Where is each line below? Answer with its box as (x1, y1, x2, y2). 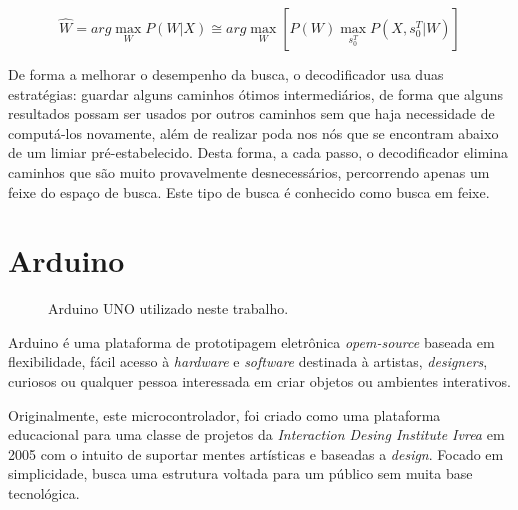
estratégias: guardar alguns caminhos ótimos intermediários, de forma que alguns (8, 83, 504, 104)
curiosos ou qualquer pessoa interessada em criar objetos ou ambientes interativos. (8, 371, 511, 392)
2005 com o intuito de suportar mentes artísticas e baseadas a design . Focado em (8, 443, 504, 464)
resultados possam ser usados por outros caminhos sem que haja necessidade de (8, 103, 495, 124)
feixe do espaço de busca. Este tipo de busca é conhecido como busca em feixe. (8, 181, 490, 202)
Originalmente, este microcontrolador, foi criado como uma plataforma (8, 404, 441, 425)
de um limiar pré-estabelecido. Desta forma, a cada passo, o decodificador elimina (8, 142, 508, 163)
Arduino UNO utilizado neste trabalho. (48, 298, 289, 319)
